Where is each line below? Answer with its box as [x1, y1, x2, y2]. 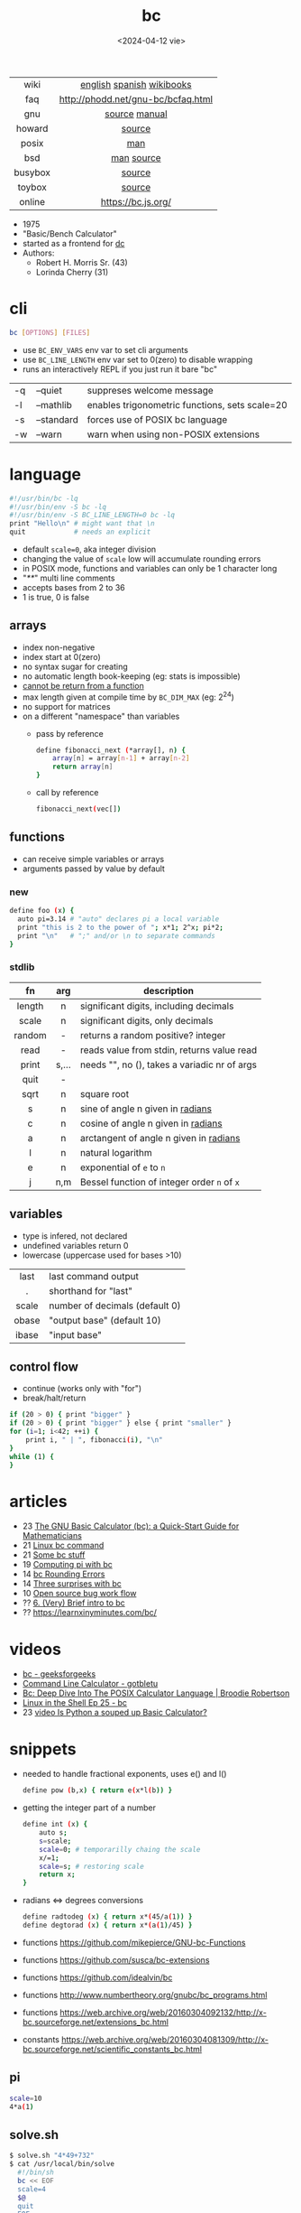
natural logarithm [79, 1146, 152, 1158]
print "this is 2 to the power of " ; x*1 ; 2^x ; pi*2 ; [17, 923, 223, 932]
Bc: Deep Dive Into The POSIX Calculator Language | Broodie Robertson [22, 1688, 290, 1698]
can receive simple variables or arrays [22, 853, 165, 864]
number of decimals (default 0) [49, 1299, 182, 1312]
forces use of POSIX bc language [87, 413, 228, 425]
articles [9, 1491, 68, 1511]
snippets [9, 1739, 77, 1759]
